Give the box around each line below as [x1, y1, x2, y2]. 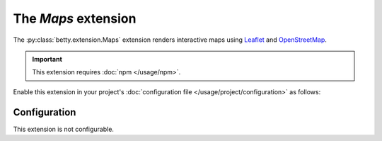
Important [32, 55, 63, 63]
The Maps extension [13, 11, 137, 26]
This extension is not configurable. [13, 125, 115, 133]
